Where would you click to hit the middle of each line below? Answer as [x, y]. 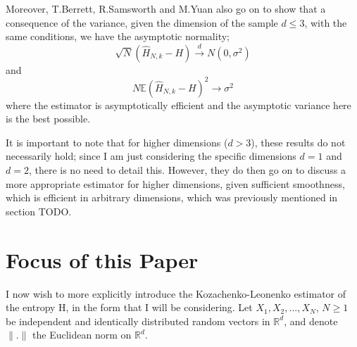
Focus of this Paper [102, 259]
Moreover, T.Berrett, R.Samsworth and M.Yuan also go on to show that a [166, 8]
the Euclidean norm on [82, 335]
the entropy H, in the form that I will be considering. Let [129, 307]
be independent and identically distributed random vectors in [138, 321]
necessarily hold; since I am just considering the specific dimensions [151, 156]
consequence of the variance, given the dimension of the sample [142, 22]
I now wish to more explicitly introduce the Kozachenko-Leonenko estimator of [176, 293]
